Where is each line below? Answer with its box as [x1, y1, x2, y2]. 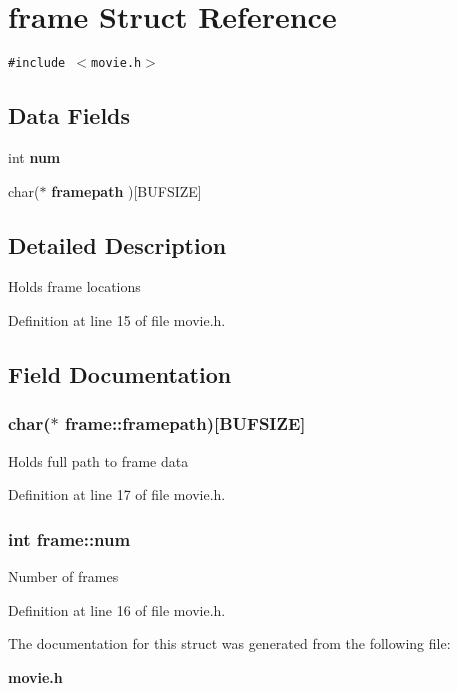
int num [8, 146, 61, 167]
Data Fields [8, 100, 131, 131]
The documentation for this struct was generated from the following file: [8, 633, 451, 654]
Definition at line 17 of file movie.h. [8, 484, 226, 505]
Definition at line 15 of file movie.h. [8, 309, 226, 330]
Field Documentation [8, 358, 232, 389]
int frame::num [8, 526, 131, 551]
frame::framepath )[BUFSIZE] [64, 411, 306, 436]
